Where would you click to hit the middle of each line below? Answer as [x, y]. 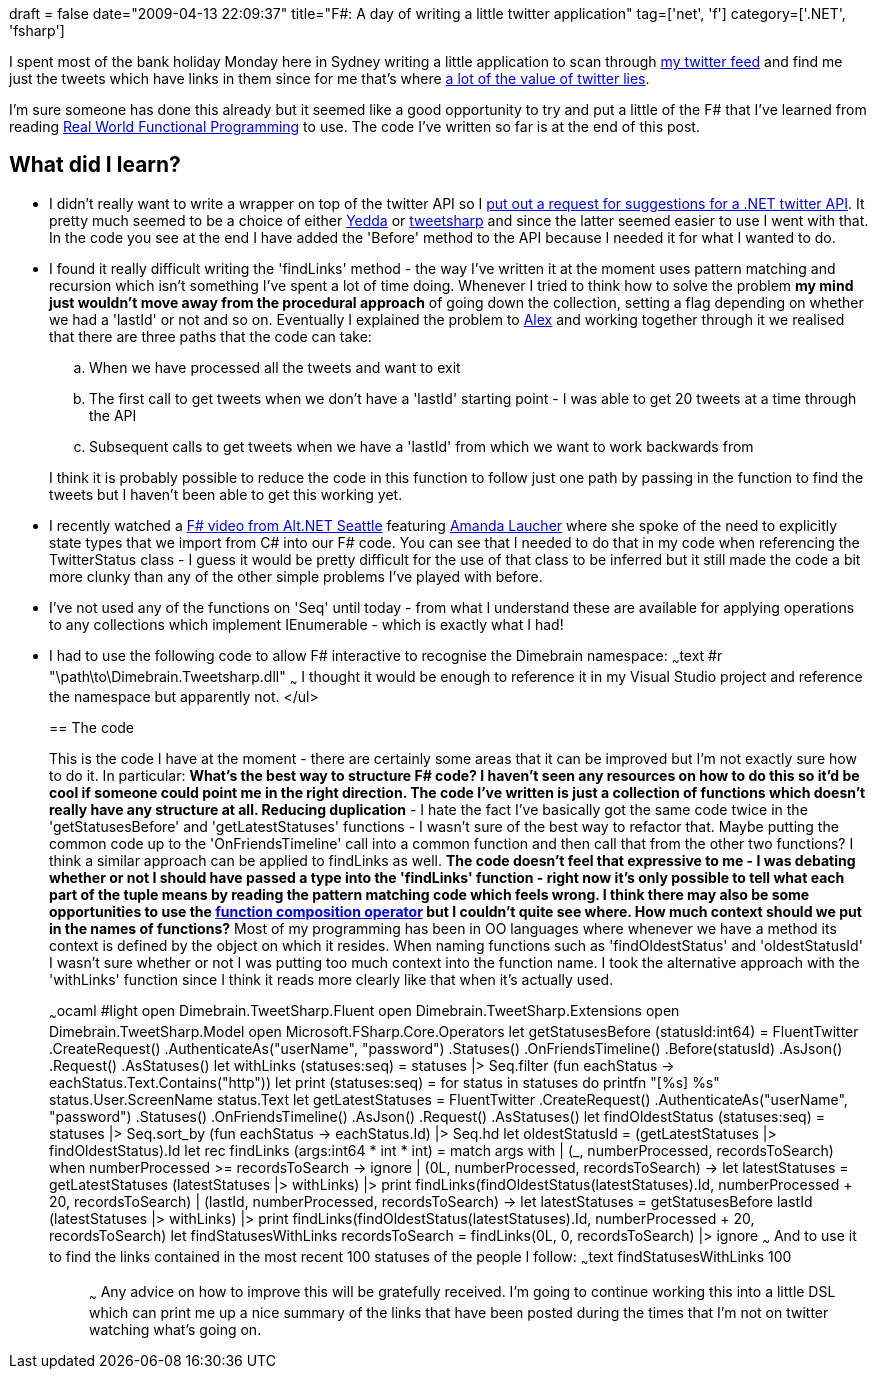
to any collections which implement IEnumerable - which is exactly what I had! [306, 624]
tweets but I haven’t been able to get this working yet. [226, 494]
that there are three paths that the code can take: [210, 336]
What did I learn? [95, 165]
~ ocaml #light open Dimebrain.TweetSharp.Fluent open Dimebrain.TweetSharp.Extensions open [364, 1013]
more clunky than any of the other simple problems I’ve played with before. [296, 576]
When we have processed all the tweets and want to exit [275, 367]
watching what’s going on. [175, 1329]
